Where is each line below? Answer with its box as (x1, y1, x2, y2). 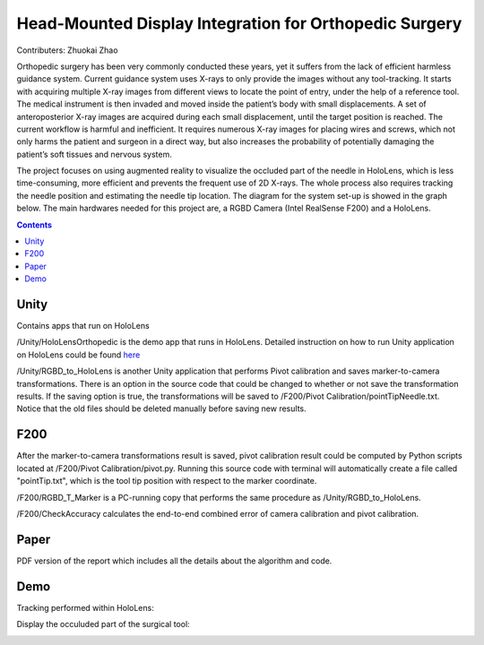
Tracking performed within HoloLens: (16, 602, 154, 613)
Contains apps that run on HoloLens (16, 321, 150, 331)
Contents (16, 219, 53, 230)
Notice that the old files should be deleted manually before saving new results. (16, 403, 307, 414)
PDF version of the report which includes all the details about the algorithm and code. (16, 555, 333, 566)
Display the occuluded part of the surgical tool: (16, 619, 190, 630)
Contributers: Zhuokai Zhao (16, 45, 118, 56)
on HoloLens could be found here (16, 349, 141, 360)
